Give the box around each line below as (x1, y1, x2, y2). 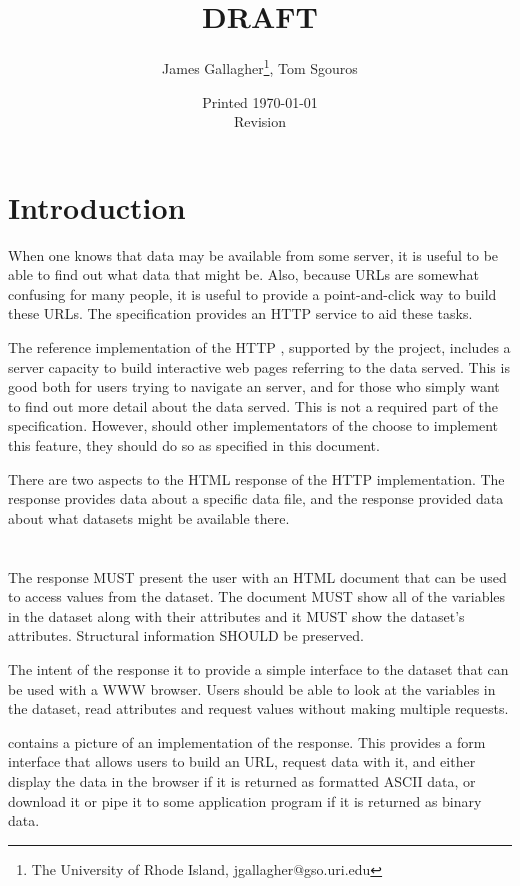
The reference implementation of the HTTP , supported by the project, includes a (8, 337, 511, 358)
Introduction (8, 186, 186, 227)
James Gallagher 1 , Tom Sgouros (162, 55, 358, 78)
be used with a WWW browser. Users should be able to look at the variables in (8, 678, 496, 699)
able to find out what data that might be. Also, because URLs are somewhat (8, 264, 479, 285)
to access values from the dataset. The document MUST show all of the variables (8, 586, 506, 607)
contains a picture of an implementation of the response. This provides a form (8, 731, 486, 752)
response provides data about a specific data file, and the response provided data (8, 488, 504, 509)
